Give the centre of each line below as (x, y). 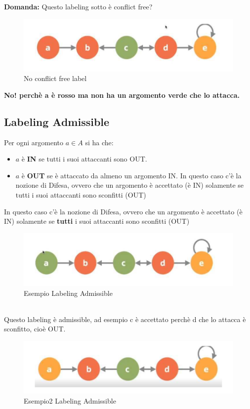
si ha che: (99, 142)
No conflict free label (55, 78)
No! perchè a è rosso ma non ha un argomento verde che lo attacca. (122, 95)
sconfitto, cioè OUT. (35, 329)
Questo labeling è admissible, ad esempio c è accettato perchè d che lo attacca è (125, 319)
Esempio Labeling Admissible (68, 293)
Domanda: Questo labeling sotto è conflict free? (78, 6)
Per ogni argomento (34, 142)
